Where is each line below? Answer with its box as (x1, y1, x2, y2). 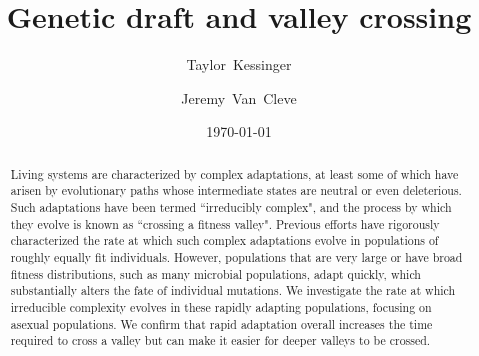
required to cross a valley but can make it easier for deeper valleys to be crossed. (10, 332, 431, 349)
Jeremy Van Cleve (181, 87, 297, 108)
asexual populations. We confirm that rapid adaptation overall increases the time (10, 315, 433, 332)
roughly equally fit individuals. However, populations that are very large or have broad (10, 248, 463, 265)
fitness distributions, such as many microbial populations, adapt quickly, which (10, 265, 421, 282)
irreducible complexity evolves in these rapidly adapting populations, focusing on (10, 298, 432, 315)
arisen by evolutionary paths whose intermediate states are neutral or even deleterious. (10, 182, 462, 199)
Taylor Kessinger (186, 54, 292, 75)
